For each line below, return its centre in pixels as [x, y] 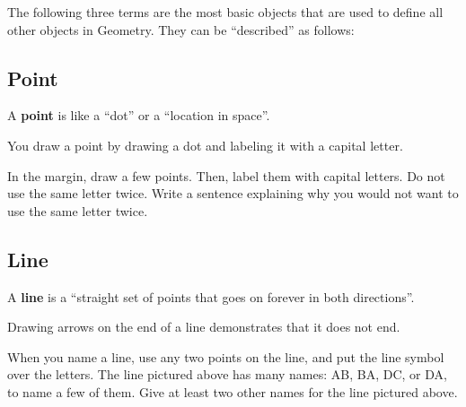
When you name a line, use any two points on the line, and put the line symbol [226, 356]
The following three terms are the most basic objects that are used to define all [225, 12]
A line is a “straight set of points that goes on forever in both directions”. [211, 296]
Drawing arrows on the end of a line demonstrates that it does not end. [204, 327]
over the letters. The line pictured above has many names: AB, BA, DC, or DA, [227, 374]
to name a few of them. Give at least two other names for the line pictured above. [233, 391]
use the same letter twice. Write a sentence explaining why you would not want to [233, 193]
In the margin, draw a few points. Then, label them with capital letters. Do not [226, 175]
